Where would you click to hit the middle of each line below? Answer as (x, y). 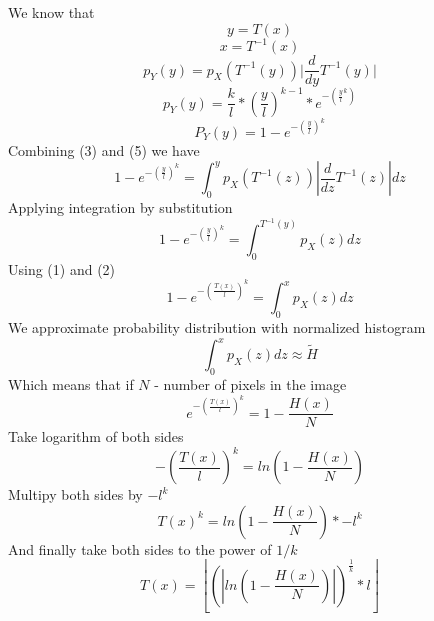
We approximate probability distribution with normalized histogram (217, 327)
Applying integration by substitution (120, 207)
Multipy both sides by (75, 494)
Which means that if (71, 383)
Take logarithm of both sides (96, 436)
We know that (51, 12)
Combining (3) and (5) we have (104, 149)
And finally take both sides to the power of (140, 548)
